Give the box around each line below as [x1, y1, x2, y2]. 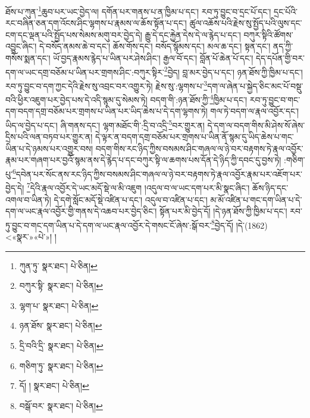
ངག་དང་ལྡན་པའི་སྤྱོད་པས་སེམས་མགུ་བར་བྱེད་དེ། [5, 28, 142, 40]
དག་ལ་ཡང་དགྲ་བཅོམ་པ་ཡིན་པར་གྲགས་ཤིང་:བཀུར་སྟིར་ [5, 65, 164, 78]
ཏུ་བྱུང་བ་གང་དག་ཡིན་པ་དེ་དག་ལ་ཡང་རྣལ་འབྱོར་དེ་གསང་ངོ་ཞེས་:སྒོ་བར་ [5, 219, 212, 231]
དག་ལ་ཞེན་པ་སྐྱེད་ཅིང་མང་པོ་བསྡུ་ [207, 79, 303, 92]
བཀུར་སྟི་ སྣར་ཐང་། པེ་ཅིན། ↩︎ [19, 279, 103, 292]
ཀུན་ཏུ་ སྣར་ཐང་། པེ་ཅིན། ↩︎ [19, 259, 98, 272]
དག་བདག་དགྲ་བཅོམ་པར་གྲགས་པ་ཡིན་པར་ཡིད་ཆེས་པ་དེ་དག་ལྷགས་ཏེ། [5, 105, 208, 117]
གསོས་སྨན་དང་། [5, 52, 51, 64]
